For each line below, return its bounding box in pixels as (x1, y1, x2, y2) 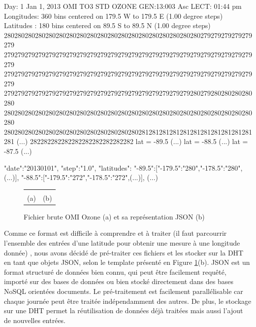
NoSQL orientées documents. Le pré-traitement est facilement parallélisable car (4, 286, 243, 296)
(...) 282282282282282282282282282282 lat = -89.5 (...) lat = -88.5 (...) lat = (16, 136, 248, 146)
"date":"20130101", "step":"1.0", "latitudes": (4, 162, 132, 173)
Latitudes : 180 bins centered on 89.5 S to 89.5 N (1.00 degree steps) (4, 20, 211, 31)
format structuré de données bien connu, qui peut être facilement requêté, (4, 266, 226, 277)
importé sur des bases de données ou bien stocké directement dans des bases (4, 276, 233, 287)
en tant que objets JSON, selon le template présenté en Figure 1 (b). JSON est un (4, 257, 250, 267)
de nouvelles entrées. (4, 315, 66, 325)
